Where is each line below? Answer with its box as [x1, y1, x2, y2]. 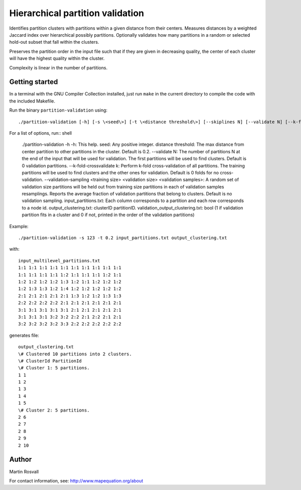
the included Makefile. [9, 98, 55, 104]
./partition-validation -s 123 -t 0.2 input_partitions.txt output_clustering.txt [18, 235, 227, 241]
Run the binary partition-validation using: [9, 107, 108, 113]
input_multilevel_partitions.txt [18, 258, 100, 263]
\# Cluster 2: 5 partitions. [18, 407, 90, 413]
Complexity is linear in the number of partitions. [9, 64, 108, 70]
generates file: [9, 332, 40, 338]
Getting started [9, 78, 58, 86]
